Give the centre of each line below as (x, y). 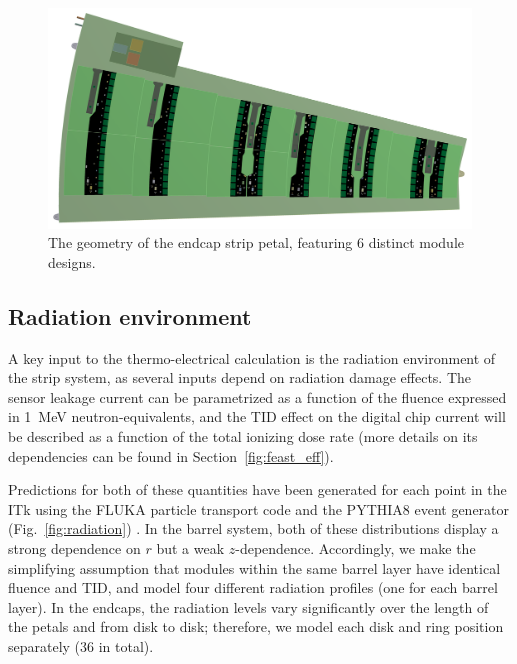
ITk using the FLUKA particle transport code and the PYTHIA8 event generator (259, 508)
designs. (72, 261)
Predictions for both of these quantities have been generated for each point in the (257, 489)
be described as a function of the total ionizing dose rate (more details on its (243, 436)
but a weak (190, 548)
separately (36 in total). (81, 645)
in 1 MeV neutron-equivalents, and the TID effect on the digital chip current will (257, 416)
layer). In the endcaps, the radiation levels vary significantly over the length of (248, 606)
